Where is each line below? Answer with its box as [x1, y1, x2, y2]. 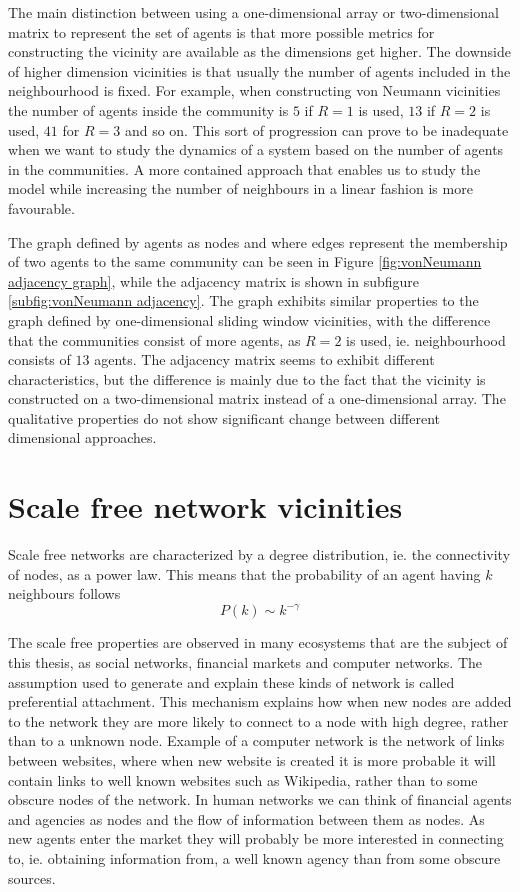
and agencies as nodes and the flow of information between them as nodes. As [8, 808, 485, 829]
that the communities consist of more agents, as [8, 329, 301, 350]
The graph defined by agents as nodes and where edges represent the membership [8, 231, 508, 252]
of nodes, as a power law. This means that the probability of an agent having [8, 563, 481, 584]
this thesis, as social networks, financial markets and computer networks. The [8, 652, 483, 673]
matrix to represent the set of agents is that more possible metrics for [8, 21, 435, 42]
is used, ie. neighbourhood [346, 329, 506, 350]
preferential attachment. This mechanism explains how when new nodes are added [8, 691, 512, 712]
